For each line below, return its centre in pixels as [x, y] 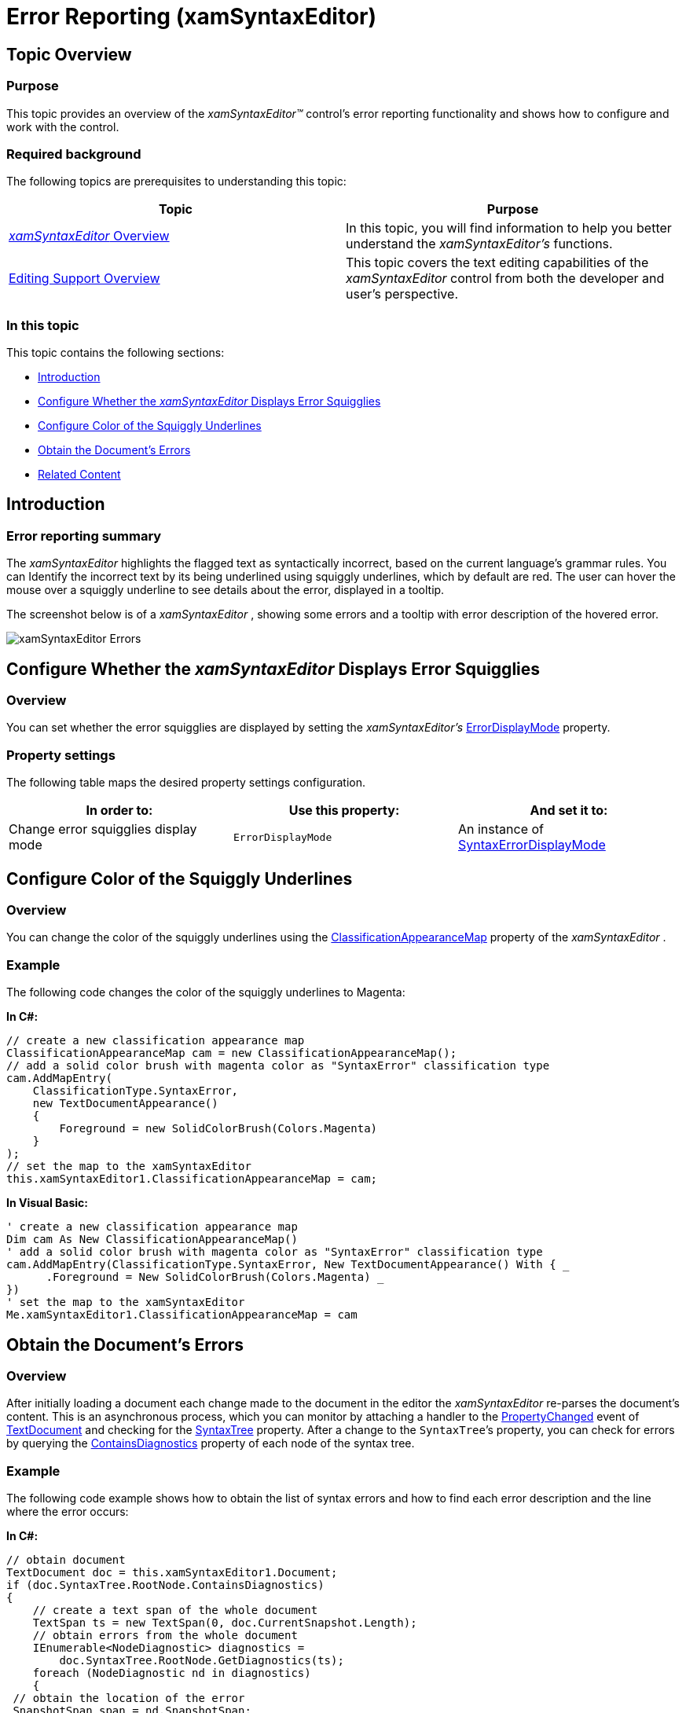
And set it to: [569, 811]
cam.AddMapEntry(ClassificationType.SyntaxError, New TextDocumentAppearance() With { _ [288, 1265]
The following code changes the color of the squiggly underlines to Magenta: [206, 992]
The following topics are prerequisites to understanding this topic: [176, 182]
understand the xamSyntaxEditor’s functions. [479, 244]
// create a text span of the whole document [175, 1610]
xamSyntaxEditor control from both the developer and [505, 279]
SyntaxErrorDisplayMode [532, 845]
